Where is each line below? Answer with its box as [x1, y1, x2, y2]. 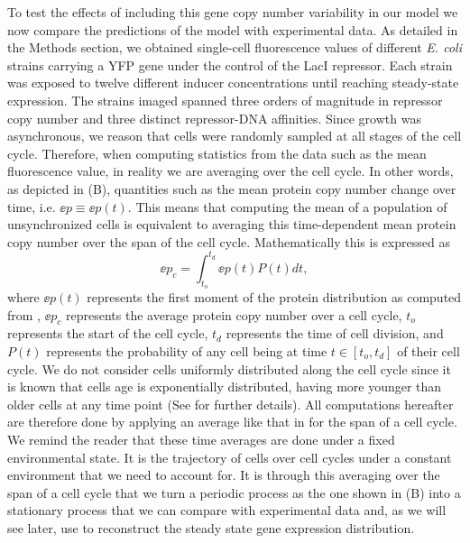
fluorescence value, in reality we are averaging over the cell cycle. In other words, [7, 161, 454, 180]
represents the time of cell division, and [226, 324, 444, 343]
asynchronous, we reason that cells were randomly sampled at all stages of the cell [7, 126, 462, 145]
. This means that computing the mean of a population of [127, 197, 447, 216]
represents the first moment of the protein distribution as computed [87, 288, 462, 307]
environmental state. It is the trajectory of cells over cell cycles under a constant [7, 447, 452, 466]
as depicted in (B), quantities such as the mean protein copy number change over [7, 179, 456, 198]
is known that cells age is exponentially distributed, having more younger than [7, 377, 442, 396]
